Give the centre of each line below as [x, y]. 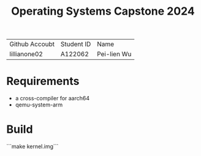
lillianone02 [26, 54]
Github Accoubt [32, 44]
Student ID [76, 44]
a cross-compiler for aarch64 [52, 98]
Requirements [43, 81]
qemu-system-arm [39, 105]
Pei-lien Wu [114, 54]
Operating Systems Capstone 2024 [103, 11]
